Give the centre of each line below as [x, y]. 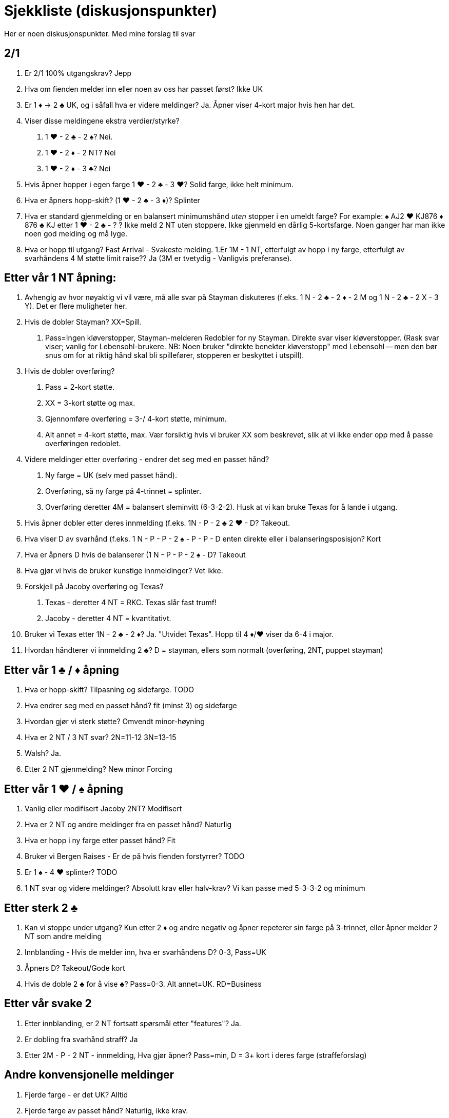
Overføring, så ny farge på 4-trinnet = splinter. [123, 491]
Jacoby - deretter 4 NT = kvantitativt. [108, 618]
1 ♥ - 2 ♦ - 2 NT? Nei [81, 152]
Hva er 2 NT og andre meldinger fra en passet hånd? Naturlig [128, 825]
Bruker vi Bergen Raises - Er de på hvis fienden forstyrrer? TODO [135, 856]
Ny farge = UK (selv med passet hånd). [111, 475]
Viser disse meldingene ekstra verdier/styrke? [102, 121]
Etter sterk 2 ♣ [41, 908]
